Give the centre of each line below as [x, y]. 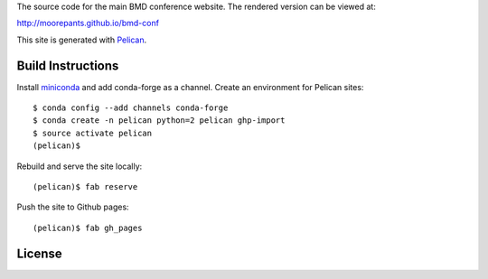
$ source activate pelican [93, 133]
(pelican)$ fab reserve [85, 187]
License [39, 253]
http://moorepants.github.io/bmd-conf [88, 23]
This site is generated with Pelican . [82, 40]
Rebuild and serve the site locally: [80, 166]
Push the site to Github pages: [73, 207]
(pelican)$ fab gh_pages [88, 228]
